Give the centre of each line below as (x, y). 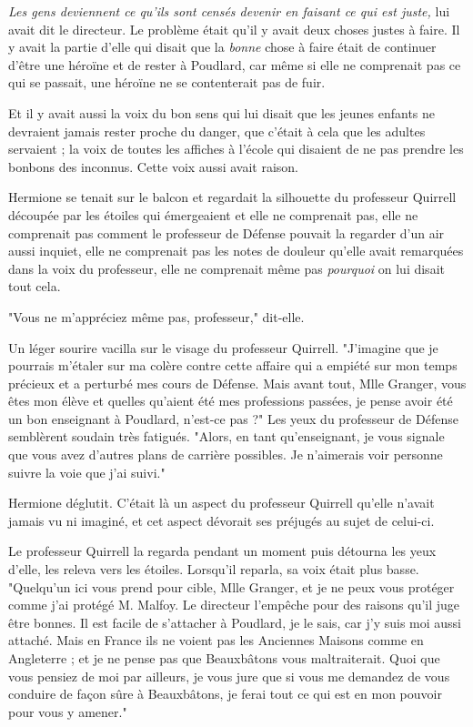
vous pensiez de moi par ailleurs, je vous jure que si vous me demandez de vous (229, 676)
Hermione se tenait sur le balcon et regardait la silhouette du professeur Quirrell (232, 197)
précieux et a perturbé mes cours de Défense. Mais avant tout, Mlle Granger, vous (237, 383)
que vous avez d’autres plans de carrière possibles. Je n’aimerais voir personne (226, 454)
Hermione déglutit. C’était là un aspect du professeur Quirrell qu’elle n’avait (221, 503)
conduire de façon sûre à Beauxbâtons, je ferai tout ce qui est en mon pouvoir (225, 694)
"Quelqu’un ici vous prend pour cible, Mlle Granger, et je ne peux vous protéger (231, 586)
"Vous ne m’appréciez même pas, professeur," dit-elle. (156, 316)
